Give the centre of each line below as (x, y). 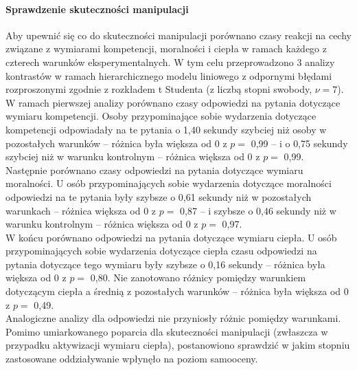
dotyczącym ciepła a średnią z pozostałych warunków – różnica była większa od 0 (177, 291)
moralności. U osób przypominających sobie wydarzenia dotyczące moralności (169, 183)
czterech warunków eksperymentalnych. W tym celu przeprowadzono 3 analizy (170, 62)
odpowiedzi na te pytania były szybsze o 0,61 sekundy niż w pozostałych (159, 196)
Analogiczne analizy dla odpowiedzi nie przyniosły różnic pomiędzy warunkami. (173, 318)
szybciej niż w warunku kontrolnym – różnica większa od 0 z (133, 156)
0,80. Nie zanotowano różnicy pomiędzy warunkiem (198, 277)
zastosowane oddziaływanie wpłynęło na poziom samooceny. (132, 359)
